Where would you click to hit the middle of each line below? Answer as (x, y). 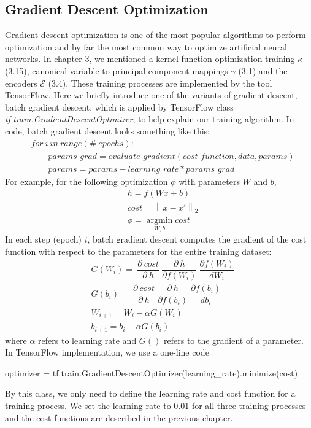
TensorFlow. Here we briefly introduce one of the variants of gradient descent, (151, 95)
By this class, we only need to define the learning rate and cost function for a (150, 393)
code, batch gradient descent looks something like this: (107, 130)
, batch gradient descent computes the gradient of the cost (197, 239)
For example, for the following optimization (86, 181)
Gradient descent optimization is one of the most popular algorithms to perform (155, 35)
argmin (159, 221)
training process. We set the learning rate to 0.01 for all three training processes (155, 406)
